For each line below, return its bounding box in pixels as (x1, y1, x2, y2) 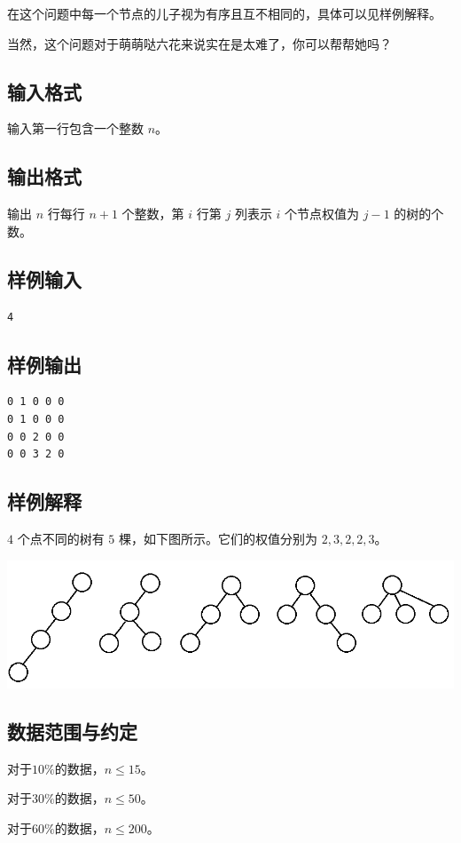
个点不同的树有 (17, 529, 105, 547)
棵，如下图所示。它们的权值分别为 (118, 529, 317, 547)
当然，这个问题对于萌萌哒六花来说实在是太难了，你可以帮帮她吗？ (7, 34, 392, 52)
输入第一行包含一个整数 (7, 119, 144, 138)
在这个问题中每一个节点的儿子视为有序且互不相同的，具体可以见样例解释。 (7, 4, 441, 22)
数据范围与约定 (7, 717, 137, 744)
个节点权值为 (285, 204, 360, 223)
